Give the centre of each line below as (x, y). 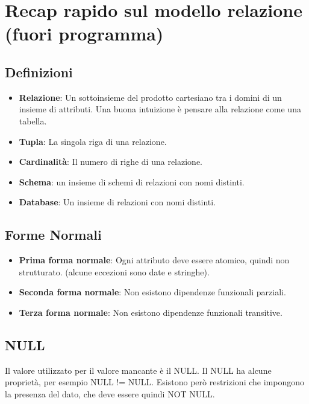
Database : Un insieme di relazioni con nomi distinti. (117, 202)
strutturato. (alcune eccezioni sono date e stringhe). (114, 271)
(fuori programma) (84, 34)
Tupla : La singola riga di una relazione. (93, 141)
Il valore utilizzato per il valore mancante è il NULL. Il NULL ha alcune (138, 370)
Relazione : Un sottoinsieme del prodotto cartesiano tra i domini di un (150, 97)
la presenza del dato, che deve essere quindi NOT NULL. (110, 393)
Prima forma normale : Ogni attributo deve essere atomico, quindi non (154, 260)
